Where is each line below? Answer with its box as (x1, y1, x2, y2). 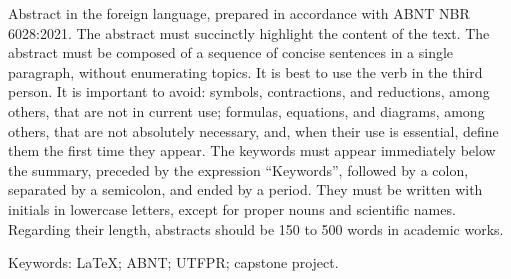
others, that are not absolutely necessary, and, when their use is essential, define (8, 120, 499, 141)
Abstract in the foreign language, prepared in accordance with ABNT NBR (8, 3, 470, 23)
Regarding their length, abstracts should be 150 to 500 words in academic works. (8, 218, 504, 239)
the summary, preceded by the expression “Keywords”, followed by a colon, (8, 159, 469, 180)
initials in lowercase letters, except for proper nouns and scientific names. (8, 198, 456, 219)
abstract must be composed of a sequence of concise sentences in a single (8, 42, 454, 63)
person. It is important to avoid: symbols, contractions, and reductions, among (8, 81, 490, 102)
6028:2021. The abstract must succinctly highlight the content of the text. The (8, 22, 490, 43)
